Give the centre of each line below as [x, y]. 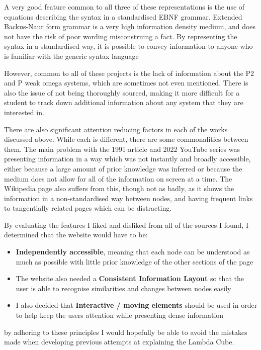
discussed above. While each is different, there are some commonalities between [126, 139]
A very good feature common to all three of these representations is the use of [124, 7]
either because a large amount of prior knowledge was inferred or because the [123, 168]
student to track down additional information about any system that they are [124, 102]
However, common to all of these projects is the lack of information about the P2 [129, 73]
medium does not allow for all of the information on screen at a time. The [118, 178]
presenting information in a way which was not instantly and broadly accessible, [127, 159]
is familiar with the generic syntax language [71, 56]
